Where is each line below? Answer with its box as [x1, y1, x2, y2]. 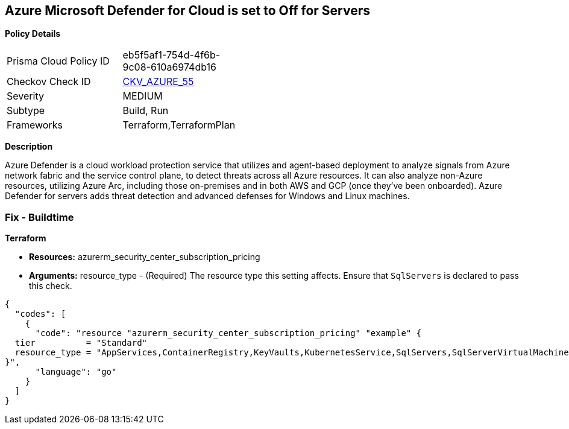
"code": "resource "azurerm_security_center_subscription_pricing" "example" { [35, 328, 422, 338]
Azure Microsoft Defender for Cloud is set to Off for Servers [5, 3, 370, 18]
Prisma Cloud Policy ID [7, 55, 110, 68]
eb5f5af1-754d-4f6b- [122, 49, 221, 62]
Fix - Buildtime [5, 211, 74, 223]
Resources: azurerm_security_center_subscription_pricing [29, 252, 260, 262]
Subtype [7, 104, 45, 117]
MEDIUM [122, 90, 163, 103]
